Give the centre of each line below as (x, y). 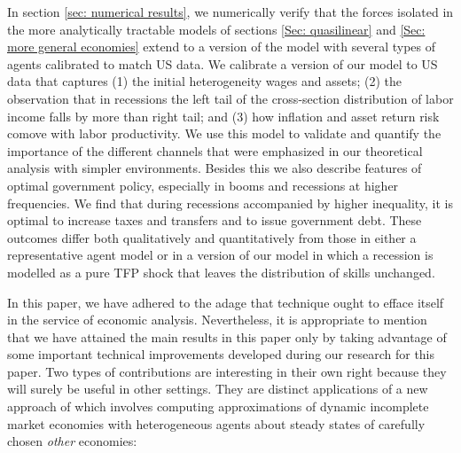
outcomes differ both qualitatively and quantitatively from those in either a (212, 237)
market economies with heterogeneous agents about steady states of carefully (216, 423)
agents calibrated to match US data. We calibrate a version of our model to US (223, 63)
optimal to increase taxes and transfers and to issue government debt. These (215, 220)
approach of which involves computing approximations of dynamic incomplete (218, 406)
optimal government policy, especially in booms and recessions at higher (203, 185)
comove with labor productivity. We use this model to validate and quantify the (224, 133)
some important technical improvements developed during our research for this (221, 354)
